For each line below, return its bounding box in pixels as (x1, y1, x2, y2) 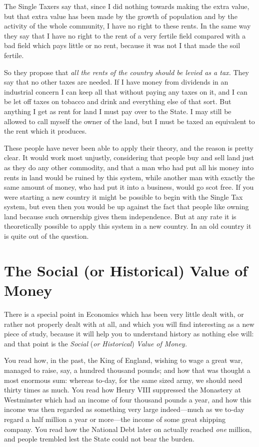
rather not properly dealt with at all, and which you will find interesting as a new (4, 318, 254, 329)
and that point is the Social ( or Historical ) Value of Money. (4, 338, 187, 348)
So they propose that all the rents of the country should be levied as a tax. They (4, 67, 249, 77)
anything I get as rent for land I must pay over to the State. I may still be (4, 106, 231, 116)
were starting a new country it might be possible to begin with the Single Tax (4, 191, 243, 202)
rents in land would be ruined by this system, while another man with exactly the (4, 172, 255, 182)
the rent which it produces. (4, 126, 87, 136)
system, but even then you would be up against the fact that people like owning (4, 201, 249, 212)
